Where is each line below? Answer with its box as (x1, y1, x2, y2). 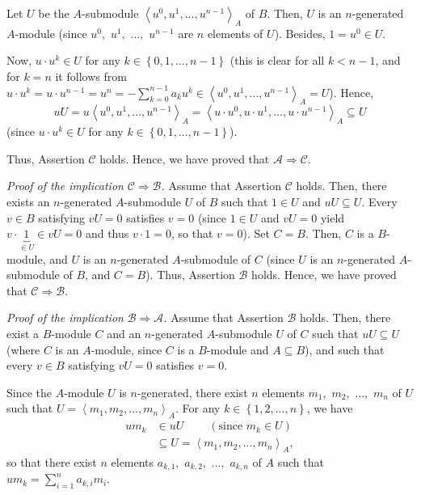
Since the (6, 383, 52, 400)
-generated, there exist (137, 383, 248, 400)
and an (107, 324, 141, 341)
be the (38, 5, 69, 21)
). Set (242, 225, 270, 242)
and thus (85, 225, 129, 242)
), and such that (305, 341, 385, 357)
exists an (6, 192, 50, 209)
